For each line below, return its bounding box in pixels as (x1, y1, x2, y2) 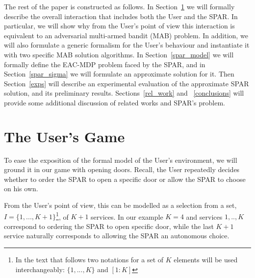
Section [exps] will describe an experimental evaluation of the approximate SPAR (4, 78, 249, 88)
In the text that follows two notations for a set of (15, 254, 164, 265)
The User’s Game (4, 126, 125, 146)
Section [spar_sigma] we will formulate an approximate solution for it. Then (4, 69, 234, 79)
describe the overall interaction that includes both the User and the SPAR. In (4, 11, 238, 21)
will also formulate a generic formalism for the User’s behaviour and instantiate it (4, 40, 250, 50)
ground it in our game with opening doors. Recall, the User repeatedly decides (4, 164, 240, 175)
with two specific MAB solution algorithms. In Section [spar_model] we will (4, 49, 234, 59)
